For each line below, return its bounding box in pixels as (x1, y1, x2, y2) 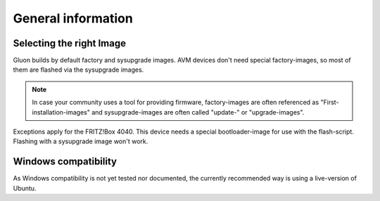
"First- (320, 98, 339, 107)
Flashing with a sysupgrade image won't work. (13, 137, 148, 145)
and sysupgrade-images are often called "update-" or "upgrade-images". (91, 108, 305, 116)
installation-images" (32, 108, 91, 116)
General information (13, 11, 133, 26)
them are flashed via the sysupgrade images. (13, 65, 144, 74)
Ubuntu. (13, 183, 37, 193)
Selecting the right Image (13, 37, 127, 49)
